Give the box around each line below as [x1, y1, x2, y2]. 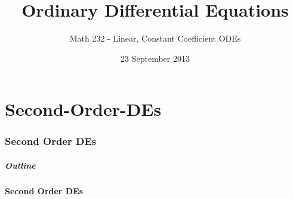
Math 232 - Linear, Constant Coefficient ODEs [69, 32, 241, 45]
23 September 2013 [121, 52, 190, 64]
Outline [5, 159, 36, 171]
